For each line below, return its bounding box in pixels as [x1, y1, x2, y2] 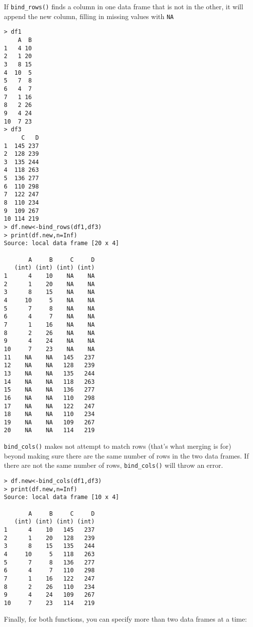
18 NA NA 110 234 [4, 411, 95, 418]
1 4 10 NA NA [4, 272, 95, 279]
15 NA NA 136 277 [4, 386, 95, 394]
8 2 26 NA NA [4, 329, 95, 336]
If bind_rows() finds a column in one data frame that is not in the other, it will [4, 1, 243, 11]
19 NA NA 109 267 [4, 418, 95, 426]
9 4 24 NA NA [4, 337, 95, 345]
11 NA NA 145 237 [4, 354, 95, 361]
